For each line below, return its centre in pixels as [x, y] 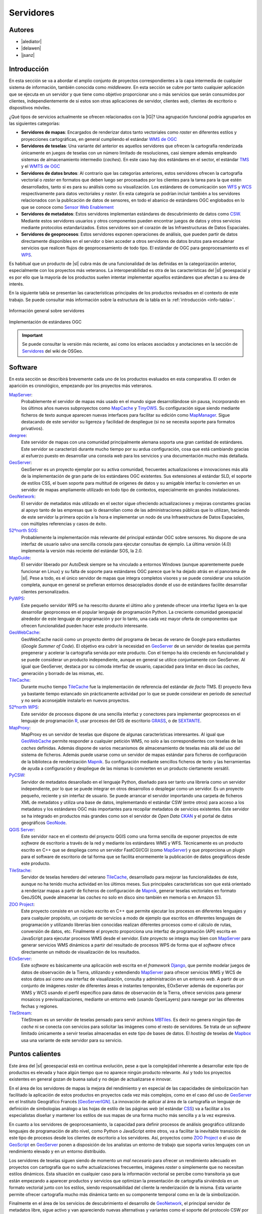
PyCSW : [17, 775]
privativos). [32, 429]
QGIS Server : [22, 829]
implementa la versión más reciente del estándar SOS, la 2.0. [82, 551]
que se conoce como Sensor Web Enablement [67, 207]
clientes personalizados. [45, 591]
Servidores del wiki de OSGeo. [53, 351]
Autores [21, 30]
